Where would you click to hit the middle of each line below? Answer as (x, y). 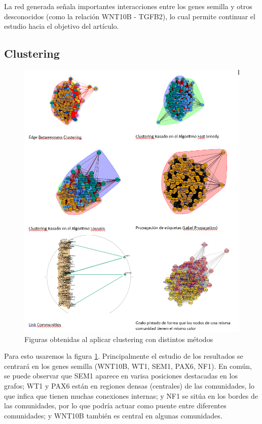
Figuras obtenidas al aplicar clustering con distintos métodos (119, 339)
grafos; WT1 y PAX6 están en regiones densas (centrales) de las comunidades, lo (129, 386)
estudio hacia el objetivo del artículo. (62, 26)
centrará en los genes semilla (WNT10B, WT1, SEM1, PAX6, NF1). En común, (128, 366)
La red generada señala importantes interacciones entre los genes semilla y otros (128, 6)
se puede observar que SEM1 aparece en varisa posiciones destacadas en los (121, 376)
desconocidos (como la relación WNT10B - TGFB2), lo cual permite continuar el (130, 16)
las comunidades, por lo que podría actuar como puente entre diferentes (115, 406)
